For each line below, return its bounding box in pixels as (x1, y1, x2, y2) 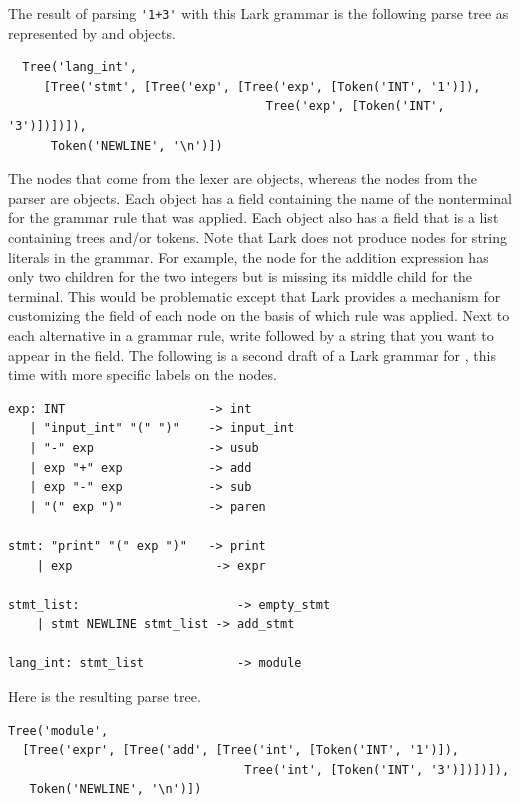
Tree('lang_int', (22, 60, 137, 75)
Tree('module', (8, 723, 109, 738)
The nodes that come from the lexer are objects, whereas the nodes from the (8, 168, 478, 189)
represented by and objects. (8, 22, 176, 43)
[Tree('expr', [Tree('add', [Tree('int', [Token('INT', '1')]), (22, 743, 460, 758)
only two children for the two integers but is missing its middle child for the (8, 266, 473, 287)
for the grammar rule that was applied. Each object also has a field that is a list (8, 207, 499, 228)
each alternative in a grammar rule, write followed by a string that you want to (8, 324, 494, 345)
